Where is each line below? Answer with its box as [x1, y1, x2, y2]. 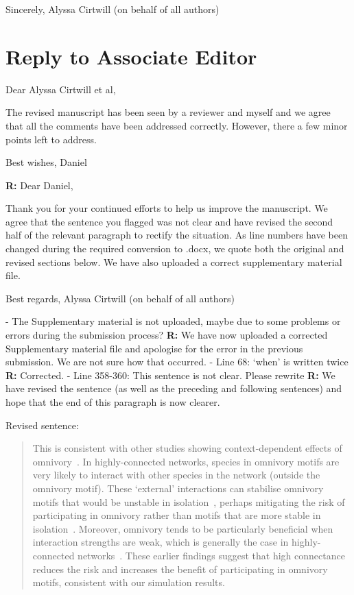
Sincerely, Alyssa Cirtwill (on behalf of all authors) [5, 2, 220, 16]
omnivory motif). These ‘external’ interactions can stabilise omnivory [32, 481, 324, 495]
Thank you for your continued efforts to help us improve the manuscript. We [5, 201, 328, 215]
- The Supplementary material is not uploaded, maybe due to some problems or [5, 314, 341, 328]
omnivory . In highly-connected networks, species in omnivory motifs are [32, 454, 340, 468]
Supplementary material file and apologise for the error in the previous [5, 341, 303, 355]
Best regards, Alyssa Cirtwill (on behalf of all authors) [5, 291, 235, 305]
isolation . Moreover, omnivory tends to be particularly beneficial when [32, 521, 333, 535]
